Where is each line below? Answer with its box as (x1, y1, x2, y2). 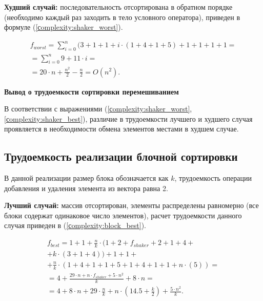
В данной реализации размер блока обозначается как (4, 173, 169, 183)
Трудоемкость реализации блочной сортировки (4, 148, 238, 164)
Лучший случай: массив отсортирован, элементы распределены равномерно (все (4, 200, 259, 211)
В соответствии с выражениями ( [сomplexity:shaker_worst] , (4, 103, 192, 114)
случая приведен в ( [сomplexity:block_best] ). (4, 220, 146, 231)
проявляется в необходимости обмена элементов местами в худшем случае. (4, 123, 239, 134)
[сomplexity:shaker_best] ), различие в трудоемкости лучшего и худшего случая (4, 113, 253, 124)
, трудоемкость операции (174, 173, 252, 183)
